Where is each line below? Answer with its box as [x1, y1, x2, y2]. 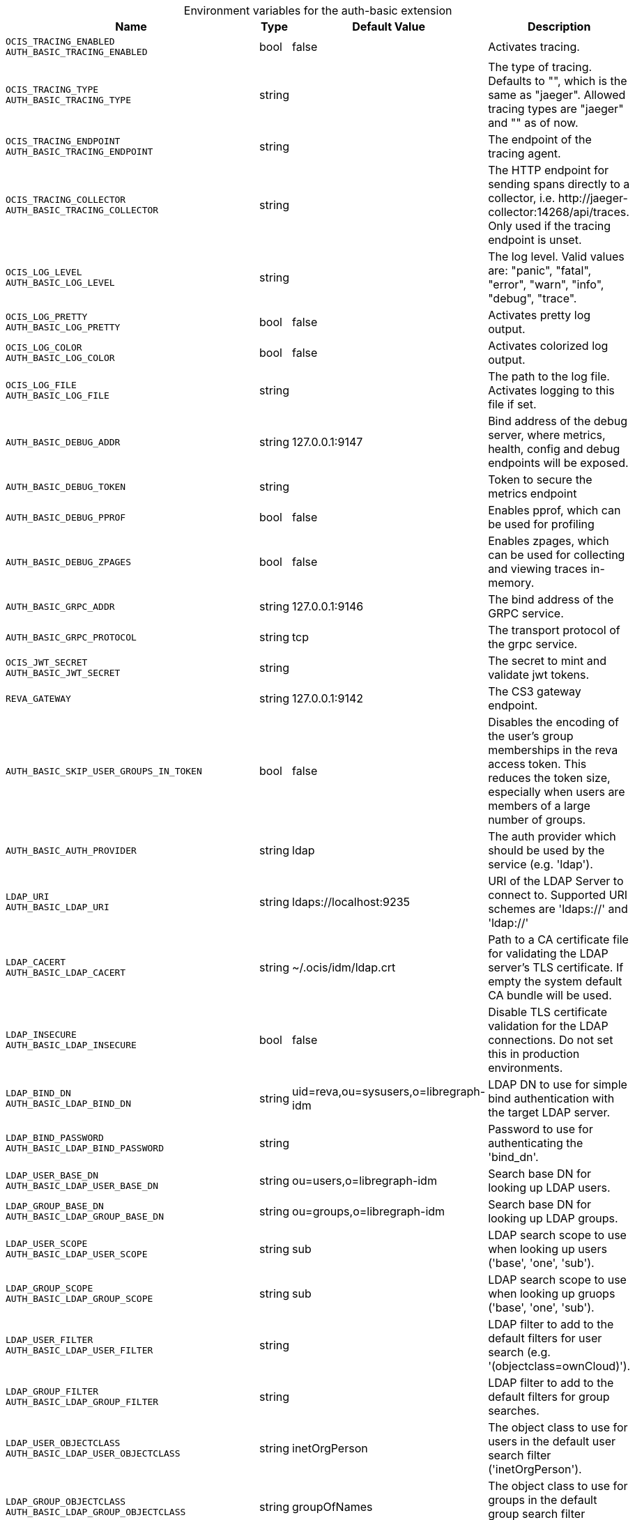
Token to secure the [488, 473, 592, 486]
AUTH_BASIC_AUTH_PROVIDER [6, 845, 137, 856]
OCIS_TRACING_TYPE [6, 84, 99, 95]
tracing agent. [488, 146, 561, 160]
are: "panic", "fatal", [488, 263, 592, 277]
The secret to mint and [488, 654, 606, 668]
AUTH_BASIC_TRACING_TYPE [6, 95, 132, 105]
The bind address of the [488, 592, 614, 606]
